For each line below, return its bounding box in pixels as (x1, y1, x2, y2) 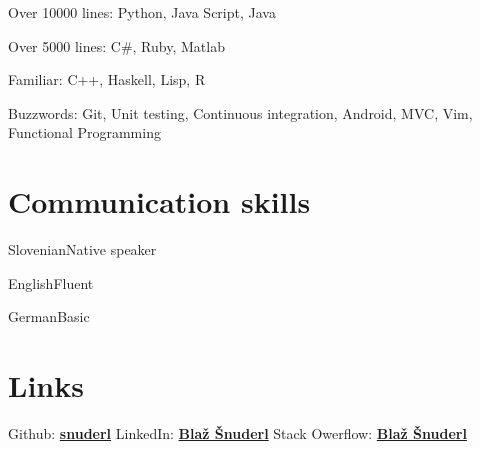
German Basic (8, 306, 90, 327)
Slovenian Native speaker (8, 239, 157, 260)
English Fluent (8, 272, 94, 293)
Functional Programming (8, 122, 161, 143)
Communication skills (8, 181, 311, 222)
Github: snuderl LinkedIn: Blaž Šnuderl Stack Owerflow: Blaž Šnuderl (8, 423, 467, 443)
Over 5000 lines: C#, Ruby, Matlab (8, 35, 225, 56)
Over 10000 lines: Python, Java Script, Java (8, 2, 276, 22)
